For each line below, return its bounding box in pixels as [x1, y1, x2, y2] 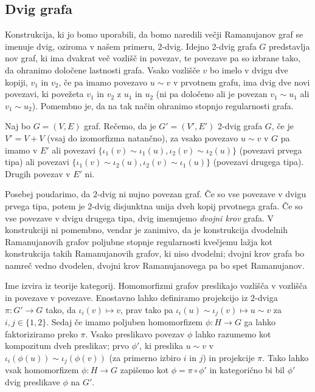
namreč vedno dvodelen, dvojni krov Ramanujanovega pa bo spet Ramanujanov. [5, 259, 305, 271]
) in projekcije [202, 351, 255, 363]
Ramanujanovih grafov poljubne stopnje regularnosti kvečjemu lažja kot [5, 235, 272, 248]
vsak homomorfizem [5, 363, 79, 376]
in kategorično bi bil [209, 363, 285, 376]
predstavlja [268, 39, 310, 52]
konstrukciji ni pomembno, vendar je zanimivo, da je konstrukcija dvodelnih [5, 223, 288, 236]
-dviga [255, 291, 278, 304]
